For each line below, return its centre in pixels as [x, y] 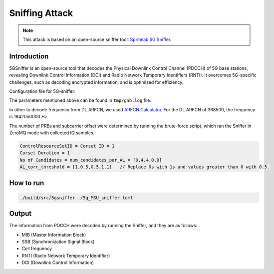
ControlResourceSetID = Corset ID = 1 [67, 146]
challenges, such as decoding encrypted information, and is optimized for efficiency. [96, 82]
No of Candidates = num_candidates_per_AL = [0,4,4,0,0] [91, 160]
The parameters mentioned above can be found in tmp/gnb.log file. [80, 100]
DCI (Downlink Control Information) [58, 263]
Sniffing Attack [41, 13]
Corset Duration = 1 [45, 153]
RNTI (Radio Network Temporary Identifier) [66, 256]
